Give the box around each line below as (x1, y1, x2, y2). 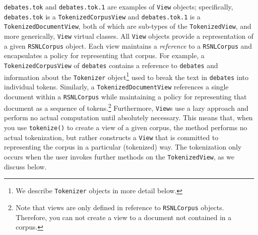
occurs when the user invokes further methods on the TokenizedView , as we (4, 151, 235, 161)
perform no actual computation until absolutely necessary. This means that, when (4, 112, 253, 123)
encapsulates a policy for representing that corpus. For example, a (4, 50, 204, 61)
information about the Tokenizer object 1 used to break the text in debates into (4, 70, 249, 82)
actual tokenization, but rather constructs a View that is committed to (4, 132, 218, 142)
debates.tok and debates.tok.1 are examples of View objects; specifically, (4, 1, 233, 11)
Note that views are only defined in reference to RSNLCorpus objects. (15, 202, 224, 212)
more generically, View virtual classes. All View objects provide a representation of (4, 30, 254, 41)
